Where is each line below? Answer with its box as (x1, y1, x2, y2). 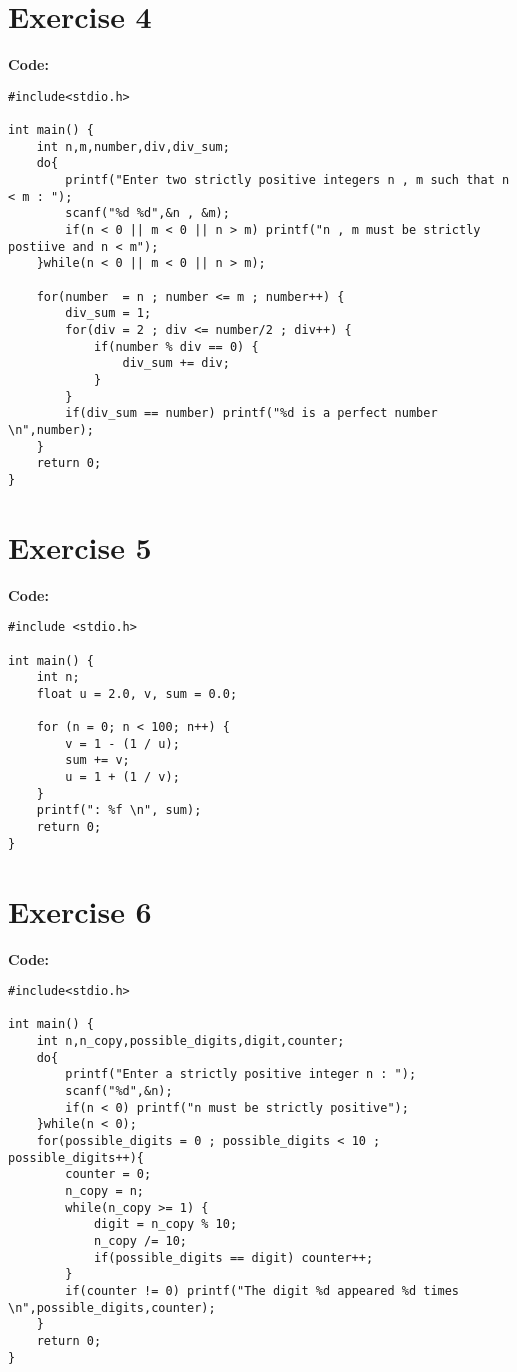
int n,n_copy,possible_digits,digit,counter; (36, 1034, 345, 1049)
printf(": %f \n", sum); (36, 803, 202, 818)
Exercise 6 (8, 890, 152, 931)
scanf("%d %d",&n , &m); (65, 206, 230, 221)
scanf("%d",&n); (65, 1084, 173, 1099)
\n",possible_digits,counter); (8, 1300, 216, 1315)
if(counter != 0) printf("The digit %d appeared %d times (65, 1283, 460, 1298)
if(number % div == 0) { (93, 339, 259, 354)
